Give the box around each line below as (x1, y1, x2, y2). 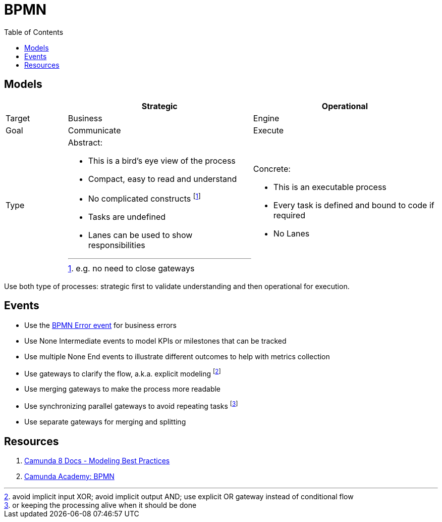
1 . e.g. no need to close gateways (68, 263, 195, 273)
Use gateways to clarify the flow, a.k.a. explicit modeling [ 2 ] (24, 367, 221, 378)
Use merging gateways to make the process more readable (24, 385, 221, 394)
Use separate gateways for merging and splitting (24, 417, 186, 426)
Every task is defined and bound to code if (273, 200, 434, 211)
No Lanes (273, 228, 310, 239)
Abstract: (68, 137, 103, 148)
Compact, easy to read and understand (88, 173, 237, 184)
